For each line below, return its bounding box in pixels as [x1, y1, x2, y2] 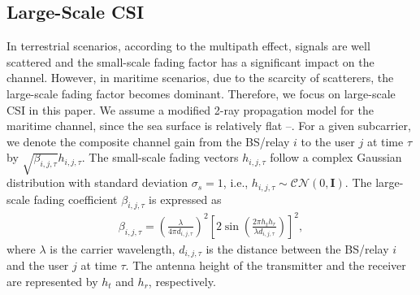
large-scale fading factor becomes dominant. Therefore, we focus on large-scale [6, 85, 396, 102]
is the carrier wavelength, [50, 240, 175, 257]
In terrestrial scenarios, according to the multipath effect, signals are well [6, 37, 370, 54]
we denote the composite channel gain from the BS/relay [6, 132, 290, 150]
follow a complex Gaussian [270, 149, 402, 166]
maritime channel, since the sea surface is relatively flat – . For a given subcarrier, [6, 117, 411, 134]
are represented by [6, 272, 98, 289]
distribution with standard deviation [6, 174, 188, 191]
